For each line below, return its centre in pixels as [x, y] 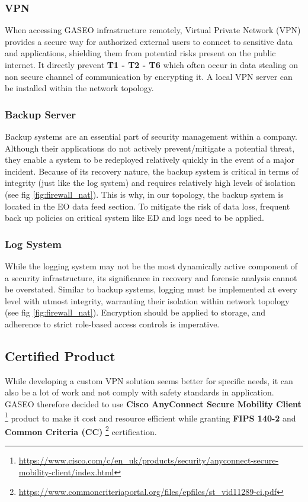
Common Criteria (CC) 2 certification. [81, 430]
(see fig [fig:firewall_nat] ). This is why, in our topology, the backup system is [144, 194]
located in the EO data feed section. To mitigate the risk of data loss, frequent [147, 206]
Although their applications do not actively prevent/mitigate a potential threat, [150, 148]
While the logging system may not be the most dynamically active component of [151, 266]
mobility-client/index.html [66, 472]
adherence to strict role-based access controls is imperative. [112, 324]
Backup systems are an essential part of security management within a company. [151, 136]
